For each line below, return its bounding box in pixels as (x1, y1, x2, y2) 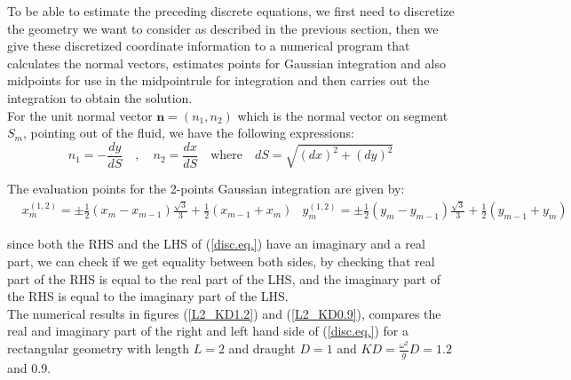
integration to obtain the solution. (7, 88, 193, 107)
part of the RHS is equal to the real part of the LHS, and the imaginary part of (7, 269, 440, 288)
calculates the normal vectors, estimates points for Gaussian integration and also (7, 53, 446, 72)
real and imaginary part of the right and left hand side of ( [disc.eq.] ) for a (7, 321, 408, 340)
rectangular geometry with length (7, 339, 190, 357)
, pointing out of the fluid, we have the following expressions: (22, 123, 354, 142)
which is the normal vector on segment (237, 106, 448, 124)
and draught (228, 339, 296, 357)
